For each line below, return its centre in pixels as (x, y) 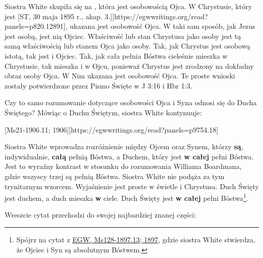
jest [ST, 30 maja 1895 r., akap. (54, 16)
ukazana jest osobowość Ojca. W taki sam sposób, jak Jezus (163, 26)
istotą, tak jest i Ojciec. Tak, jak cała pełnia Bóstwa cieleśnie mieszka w (116, 55)
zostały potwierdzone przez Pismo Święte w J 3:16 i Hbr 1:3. (98, 85)
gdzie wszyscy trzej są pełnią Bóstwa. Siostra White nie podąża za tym (115, 176)
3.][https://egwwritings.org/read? (156, 16)
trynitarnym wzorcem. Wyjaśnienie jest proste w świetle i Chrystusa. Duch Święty (132, 186)
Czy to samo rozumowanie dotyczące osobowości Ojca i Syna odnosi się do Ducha (131, 102)
